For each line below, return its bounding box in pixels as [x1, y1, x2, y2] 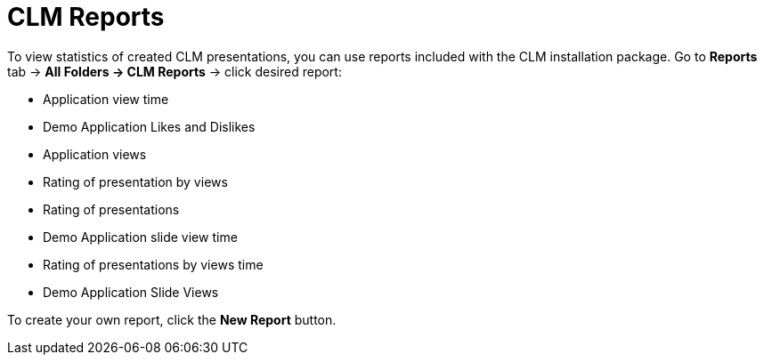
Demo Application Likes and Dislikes [43, 118, 256, 134]
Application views [43, 146, 147, 162]
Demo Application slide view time [43, 229, 238, 245]
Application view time [43, 91, 169, 107]
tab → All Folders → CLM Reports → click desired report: [7, 63, 342, 79]
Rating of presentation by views [43, 173, 228, 189]
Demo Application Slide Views [43, 284, 219, 300]
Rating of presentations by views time [43, 256, 264, 272]
